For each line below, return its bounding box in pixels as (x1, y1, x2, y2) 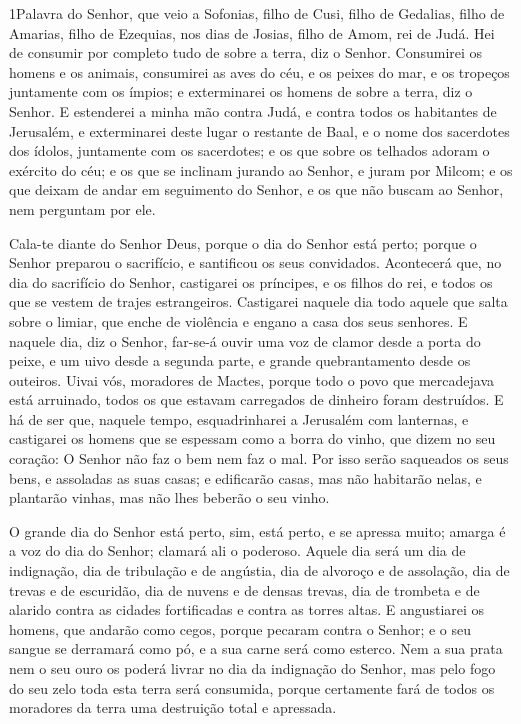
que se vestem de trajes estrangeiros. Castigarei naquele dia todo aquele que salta (9, 291, 508, 312)
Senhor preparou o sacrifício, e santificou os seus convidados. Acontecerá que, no (9, 252, 502, 273)
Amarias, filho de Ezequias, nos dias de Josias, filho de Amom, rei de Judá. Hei (9, 22, 495, 43)
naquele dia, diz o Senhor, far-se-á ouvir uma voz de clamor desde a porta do (9, 330, 481, 351)
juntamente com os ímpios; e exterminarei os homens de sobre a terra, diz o (9, 81, 473, 102)
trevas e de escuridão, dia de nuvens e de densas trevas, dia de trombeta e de (9, 579, 480, 600)
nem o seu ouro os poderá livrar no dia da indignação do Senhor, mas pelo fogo (9, 658, 496, 678)
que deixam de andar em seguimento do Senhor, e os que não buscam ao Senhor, (9, 179, 504, 200)
